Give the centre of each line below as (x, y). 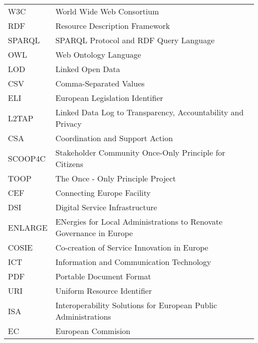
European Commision (93, 331)
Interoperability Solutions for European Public (136, 305)
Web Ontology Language (98, 54)
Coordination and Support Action (114, 138)
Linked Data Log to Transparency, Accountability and (149, 112)
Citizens (69, 164)
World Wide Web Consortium (107, 11)
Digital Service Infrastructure (106, 207)
